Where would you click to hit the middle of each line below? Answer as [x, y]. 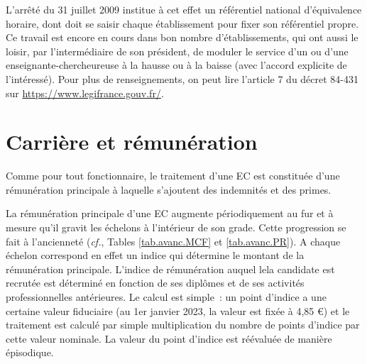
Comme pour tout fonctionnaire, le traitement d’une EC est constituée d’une [173, 176]
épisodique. [30, 352]
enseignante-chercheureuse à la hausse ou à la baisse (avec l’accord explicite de [176, 65]
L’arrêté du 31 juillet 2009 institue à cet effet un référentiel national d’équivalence [184, 9]
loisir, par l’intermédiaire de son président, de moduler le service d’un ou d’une [177, 51]
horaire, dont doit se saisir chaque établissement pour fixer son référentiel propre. [182, 23]
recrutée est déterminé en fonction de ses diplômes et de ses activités [155, 283]
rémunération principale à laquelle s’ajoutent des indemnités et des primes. [169, 189]
